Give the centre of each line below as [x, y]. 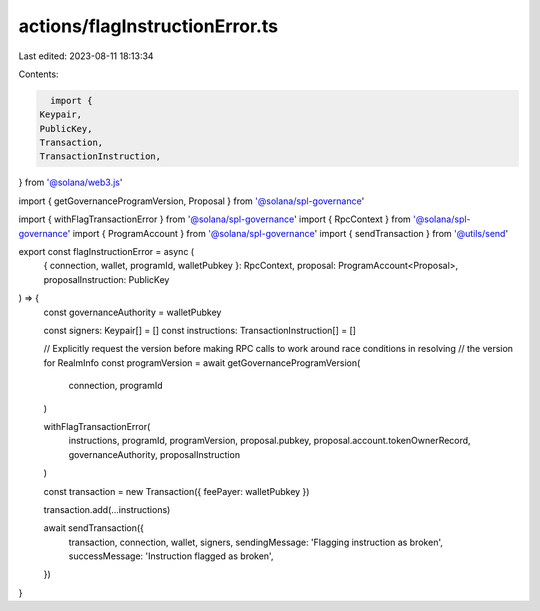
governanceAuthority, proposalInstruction [154, 454]
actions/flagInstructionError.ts [148, 26]
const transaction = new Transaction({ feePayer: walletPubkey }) [176, 491]
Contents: [38, 74]
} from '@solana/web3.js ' [70, 182]
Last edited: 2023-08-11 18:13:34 [86, 56]
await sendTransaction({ [94, 528]
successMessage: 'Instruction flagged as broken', [171, 556]
